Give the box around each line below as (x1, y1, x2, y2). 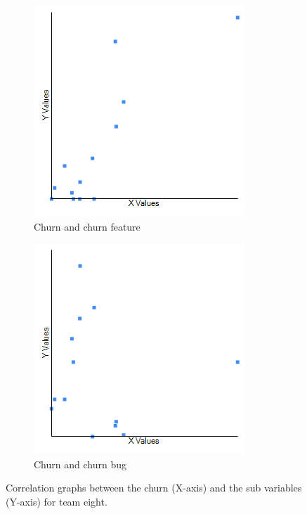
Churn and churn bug (34, 456, 126, 471)
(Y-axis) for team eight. (6, 494, 107, 508)
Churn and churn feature (34, 219, 141, 233)
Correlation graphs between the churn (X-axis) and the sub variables (6, 480, 302, 495)
